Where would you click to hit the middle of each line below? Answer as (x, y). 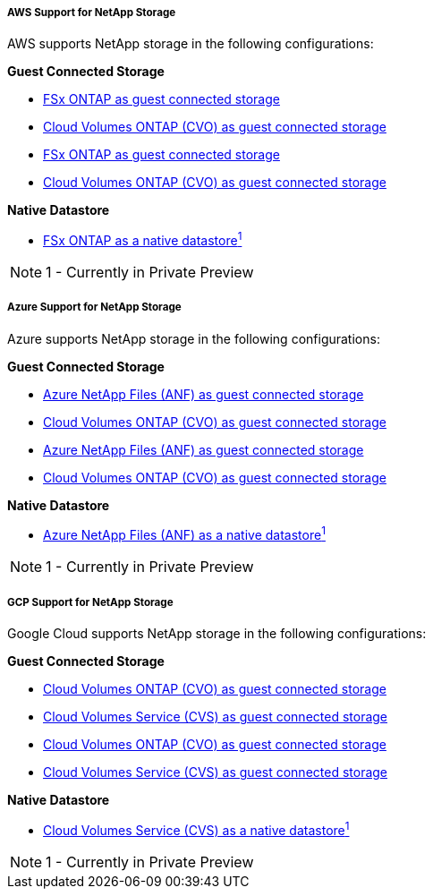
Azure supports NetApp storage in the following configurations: (194, 338)
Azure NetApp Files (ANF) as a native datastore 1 (184, 534)
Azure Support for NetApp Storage (94, 307)
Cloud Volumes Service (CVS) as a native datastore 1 (196, 829)
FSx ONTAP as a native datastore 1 (143, 239)
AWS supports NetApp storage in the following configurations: (191, 44)
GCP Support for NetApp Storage (90, 602)
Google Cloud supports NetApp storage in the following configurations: (217, 634)
